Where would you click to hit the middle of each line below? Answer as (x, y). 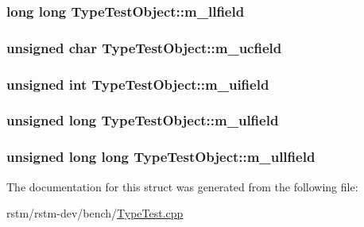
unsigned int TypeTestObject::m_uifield (138, 84)
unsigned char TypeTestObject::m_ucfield (144, 47)
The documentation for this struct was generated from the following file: (182, 186)
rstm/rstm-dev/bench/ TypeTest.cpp (95, 213)
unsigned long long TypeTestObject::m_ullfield (161, 157)
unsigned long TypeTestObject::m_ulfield (143, 120)
